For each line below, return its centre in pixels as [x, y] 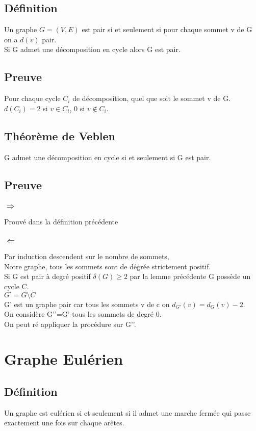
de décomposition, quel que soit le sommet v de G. [152, 98]
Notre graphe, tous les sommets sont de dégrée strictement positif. [108, 266]
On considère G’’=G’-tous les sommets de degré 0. [83, 314]
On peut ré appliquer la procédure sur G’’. [70, 324]
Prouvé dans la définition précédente [61, 222]
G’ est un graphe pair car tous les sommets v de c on [87, 304]
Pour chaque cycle [32, 98]
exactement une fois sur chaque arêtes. [64, 423]
